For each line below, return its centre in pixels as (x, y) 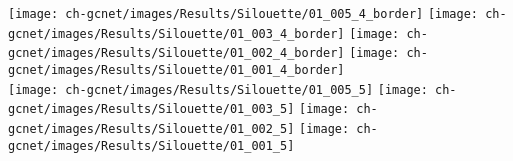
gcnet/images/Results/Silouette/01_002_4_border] (176, 53)
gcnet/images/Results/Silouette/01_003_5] (151, 109)
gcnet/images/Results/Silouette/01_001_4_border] (176, 69)
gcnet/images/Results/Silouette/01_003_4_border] (176, 33)
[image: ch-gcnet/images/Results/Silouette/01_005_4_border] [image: (243, 14)
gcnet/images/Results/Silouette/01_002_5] (151, 128)
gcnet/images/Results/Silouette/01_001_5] (151, 145)
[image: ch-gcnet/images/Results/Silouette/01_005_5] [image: (218, 89)
